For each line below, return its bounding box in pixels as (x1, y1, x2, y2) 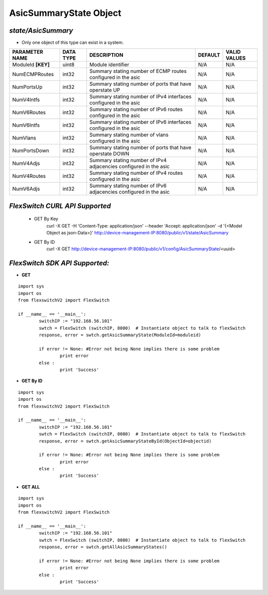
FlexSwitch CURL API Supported (9, 202, 111, 210)
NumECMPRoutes (12, 71, 54, 78)
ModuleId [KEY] (12, 61, 50, 68)
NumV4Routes (12, 173, 46, 180)
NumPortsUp (12, 83, 43, 90)
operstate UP (89, 87, 120, 94)
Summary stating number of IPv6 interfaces (89, 119, 192, 126)
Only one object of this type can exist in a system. (21, 40, 124, 46)
